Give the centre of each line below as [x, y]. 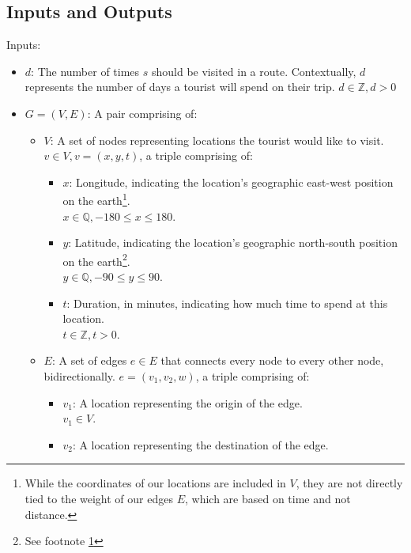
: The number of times [85, 71]
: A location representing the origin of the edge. [187, 402]
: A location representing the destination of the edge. [200, 444]
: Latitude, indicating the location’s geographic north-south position [233, 242]
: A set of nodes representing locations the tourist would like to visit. [217, 140]
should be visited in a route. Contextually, [254, 71]
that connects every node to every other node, [272, 360]
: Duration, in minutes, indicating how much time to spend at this [227, 303]
